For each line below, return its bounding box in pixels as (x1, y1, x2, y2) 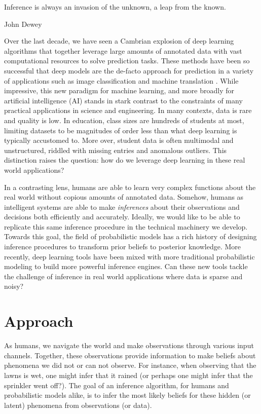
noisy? (4, 281, 24, 291)
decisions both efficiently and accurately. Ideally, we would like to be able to (4, 211, 240, 222)
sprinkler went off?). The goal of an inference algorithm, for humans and (4, 380, 229, 390)
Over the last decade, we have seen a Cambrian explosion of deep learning (4, 35, 234, 46)
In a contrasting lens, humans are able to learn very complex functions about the (4, 181, 256, 192)
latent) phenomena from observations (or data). (4, 399, 152, 410)
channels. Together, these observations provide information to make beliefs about (4, 350, 256, 360)
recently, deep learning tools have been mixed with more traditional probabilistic (4, 251, 255, 261)
